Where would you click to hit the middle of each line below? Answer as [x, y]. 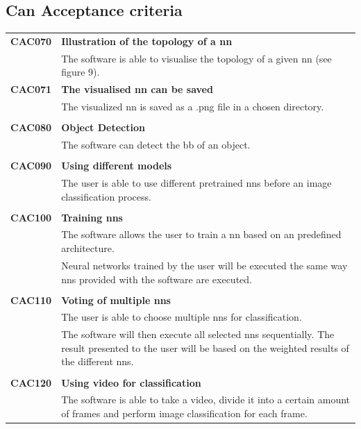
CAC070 [31, 41]
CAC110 [31, 300]
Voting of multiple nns [116, 300]
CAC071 [31, 89]
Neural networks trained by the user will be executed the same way [204, 265]
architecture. [88, 248]
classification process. [106, 196]
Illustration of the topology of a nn [147, 41]
